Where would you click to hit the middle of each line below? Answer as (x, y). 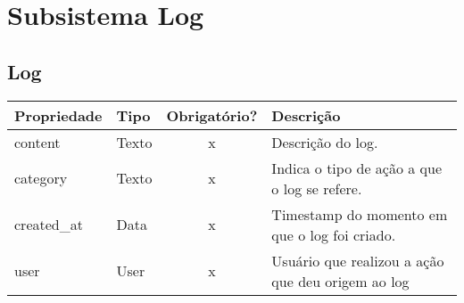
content (37, 142)
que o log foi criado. (334, 234)
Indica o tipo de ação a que (357, 168)
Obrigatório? (212, 115)
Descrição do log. (325, 142)
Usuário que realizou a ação (358, 260)
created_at (49, 225)
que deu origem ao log (340, 281)
